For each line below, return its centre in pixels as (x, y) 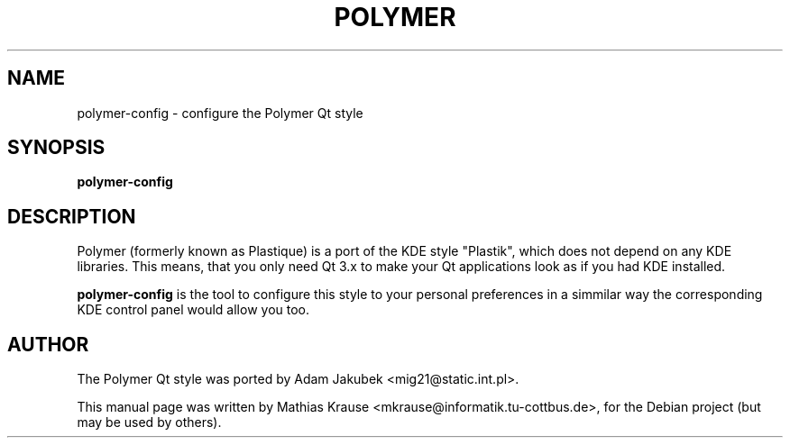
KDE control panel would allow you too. (193, 310)
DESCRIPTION (72, 216)
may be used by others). (149, 422)
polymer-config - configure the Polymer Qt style (220, 113)
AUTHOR (48, 344)
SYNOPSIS (56, 148)
